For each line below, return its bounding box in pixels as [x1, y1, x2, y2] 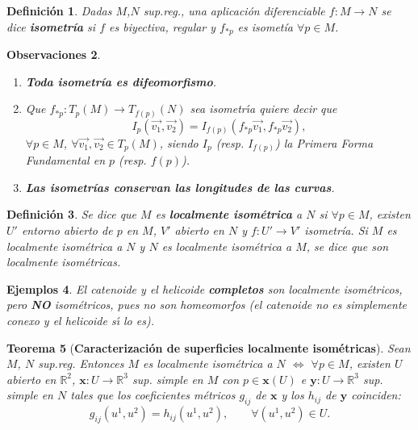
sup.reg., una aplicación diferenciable [143, 2, 325, 19]
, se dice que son [306, 237, 389, 254]
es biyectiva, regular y [109, 18, 216, 35]
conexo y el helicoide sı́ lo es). [6, 312, 154, 329]
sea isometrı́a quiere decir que [190, 100, 337, 117]
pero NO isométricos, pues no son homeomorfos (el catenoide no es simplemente [6, 296, 407, 313]
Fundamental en [25, 152, 106, 169]
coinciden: [351, 386, 401, 403]
